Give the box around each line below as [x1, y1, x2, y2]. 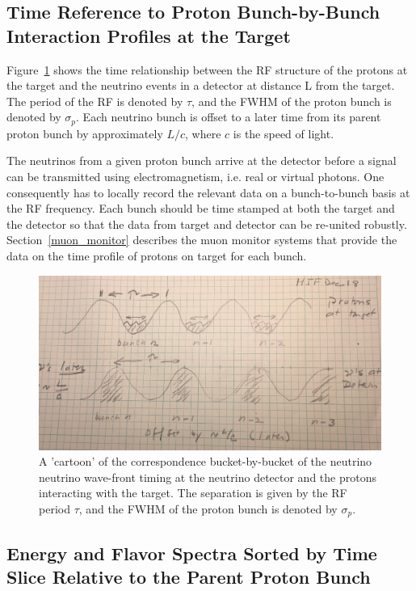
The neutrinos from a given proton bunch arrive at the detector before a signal [6, 152, 397, 169]
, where [185, 125, 221, 141]
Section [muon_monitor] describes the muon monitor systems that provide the [6, 231, 397, 248]
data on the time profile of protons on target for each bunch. [6, 247, 307, 264]
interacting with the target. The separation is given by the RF [39, 484, 347, 501]
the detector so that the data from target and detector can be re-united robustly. [6, 215, 407, 232]
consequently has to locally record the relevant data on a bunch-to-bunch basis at [6, 184, 410, 201]
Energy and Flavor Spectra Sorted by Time [6, 540, 377, 565]
